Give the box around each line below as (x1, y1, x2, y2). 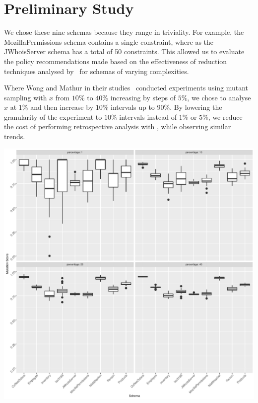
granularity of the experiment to (4, 111, 102, 122)
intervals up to (111, 102, 155, 112)
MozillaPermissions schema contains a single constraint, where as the (4, 36, 214, 47)
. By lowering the (170, 102, 222, 112)
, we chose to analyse (187, 92, 251, 102)
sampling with (4, 92, 47, 102)
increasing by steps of (110, 92, 176, 102)
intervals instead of (119, 111, 177, 122)
